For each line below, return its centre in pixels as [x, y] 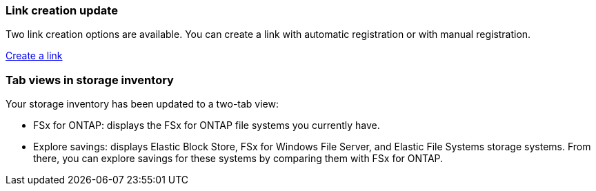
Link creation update [62, 10]
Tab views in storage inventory [90, 80]
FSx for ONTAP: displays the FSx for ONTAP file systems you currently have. [207, 125]
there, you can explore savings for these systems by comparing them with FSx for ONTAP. [238, 159]
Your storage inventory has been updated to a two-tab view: [142, 104]
